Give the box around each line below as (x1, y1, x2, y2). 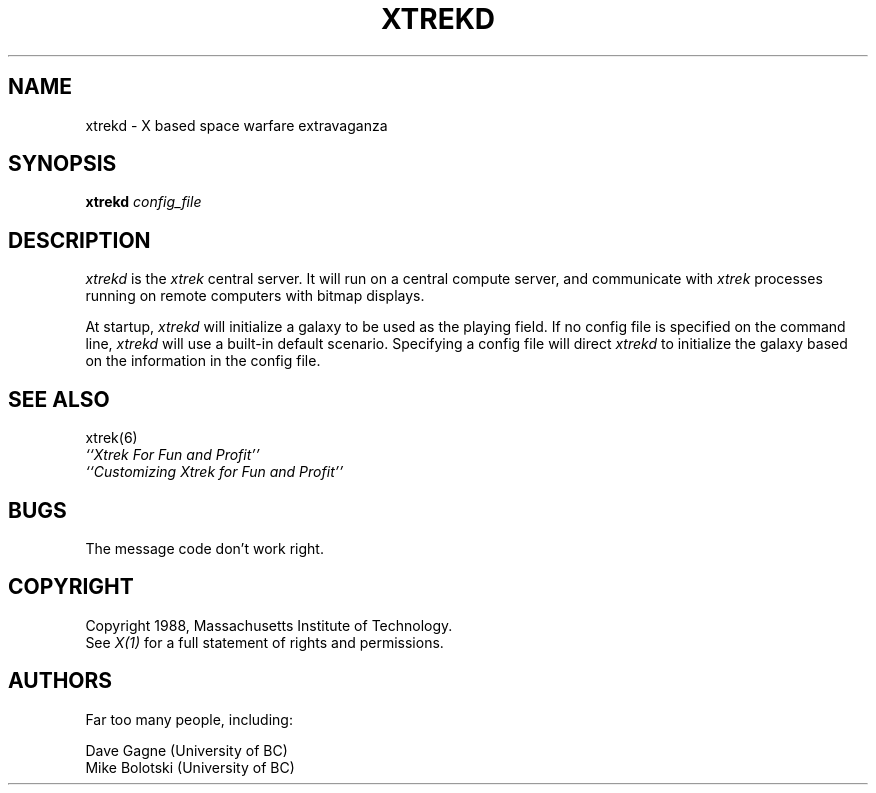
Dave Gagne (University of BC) (85, 741, 288, 759)
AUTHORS (8, 668, 113, 694)
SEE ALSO (8, 386, 110, 412)
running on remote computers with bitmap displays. (85, 287, 425, 305)
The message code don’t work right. (85, 539, 324, 557)
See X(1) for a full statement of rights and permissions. (85, 633, 444, 651)
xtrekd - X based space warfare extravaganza (85, 116, 388, 134)
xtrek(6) (85, 429, 138, 447)
